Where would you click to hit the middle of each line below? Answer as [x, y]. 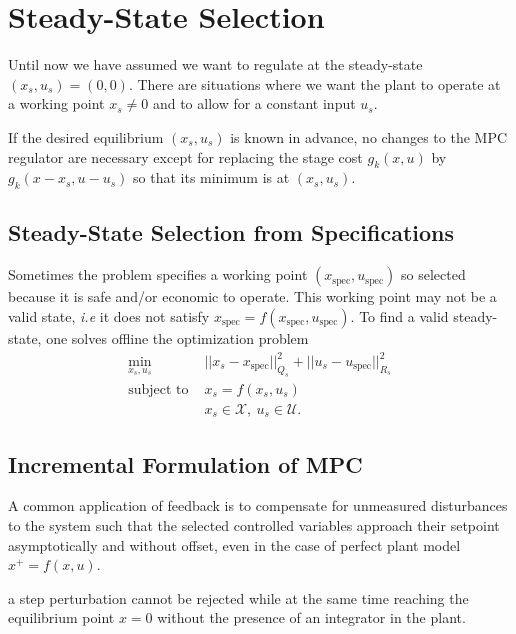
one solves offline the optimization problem [177, 337]
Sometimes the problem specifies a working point [158, 274]
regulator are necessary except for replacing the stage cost [185, 156]
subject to [158, 389]
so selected [433, 274]
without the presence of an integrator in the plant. [311, 617]
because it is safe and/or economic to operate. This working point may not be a [252, 296]
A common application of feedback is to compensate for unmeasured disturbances [258, 505]
